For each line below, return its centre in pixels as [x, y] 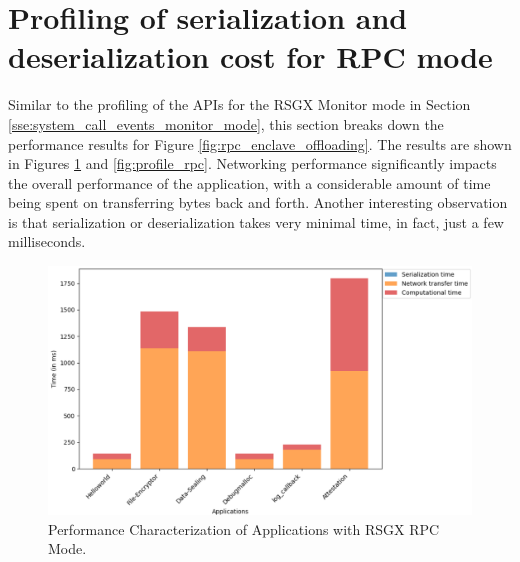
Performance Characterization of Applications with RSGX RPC [244, 528]
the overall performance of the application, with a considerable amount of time [249, 182]
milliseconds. [47, 241]
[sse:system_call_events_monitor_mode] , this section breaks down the [226, 123]
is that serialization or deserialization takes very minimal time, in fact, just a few [256, 221]
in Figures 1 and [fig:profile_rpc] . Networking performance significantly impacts [252, 163]
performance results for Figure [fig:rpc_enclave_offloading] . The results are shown [260, 143]
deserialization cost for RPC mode [250, 56]
